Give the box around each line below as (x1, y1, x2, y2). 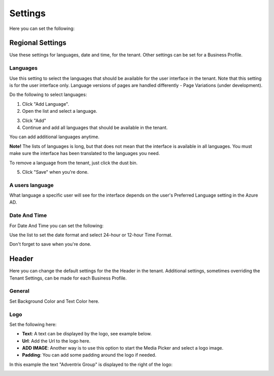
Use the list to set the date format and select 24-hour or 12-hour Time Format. (9, 232, 173, 238)
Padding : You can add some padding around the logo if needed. (22, 352, 157, 358)
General (9, 288, 30, 295)
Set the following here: (9, 321, 57, 327)
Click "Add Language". (22, 101, 70, 107)
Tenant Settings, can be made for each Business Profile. (9, 275, 127, 281)
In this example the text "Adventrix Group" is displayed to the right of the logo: (9, 361, 173, 367)
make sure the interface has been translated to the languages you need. (9, 150, 160, 156)
